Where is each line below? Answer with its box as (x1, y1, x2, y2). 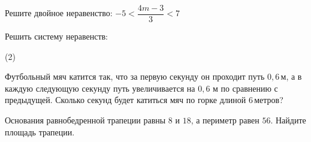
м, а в (280, 70, 302, 83)
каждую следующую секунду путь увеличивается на (5, 81, 195, 94)
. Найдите (270, 114, 306, 126)
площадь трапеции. (5, 125, 75, 138)
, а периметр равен (191, 114, 259, 126)
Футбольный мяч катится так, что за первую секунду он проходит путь (5, 70, 265, 83)
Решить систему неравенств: (5, 30, 108, 43)
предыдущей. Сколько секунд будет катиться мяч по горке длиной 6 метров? (5, 93, 283, 106)
